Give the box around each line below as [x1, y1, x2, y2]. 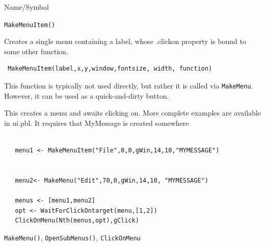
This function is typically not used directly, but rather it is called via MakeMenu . [4, 80, 253, 91]
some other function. [4, 46, 68, 56]
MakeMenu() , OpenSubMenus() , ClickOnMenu [4, 232, 141, 242]
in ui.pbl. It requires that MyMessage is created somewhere [4, 117, 189, 128]
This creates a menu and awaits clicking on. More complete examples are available [4, 107, 261, 118]
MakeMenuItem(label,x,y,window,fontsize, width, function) [8, 65, 213, 73]
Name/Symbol [4, 2, 49, 12]
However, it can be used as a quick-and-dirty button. [4, 90, 169, 101]
